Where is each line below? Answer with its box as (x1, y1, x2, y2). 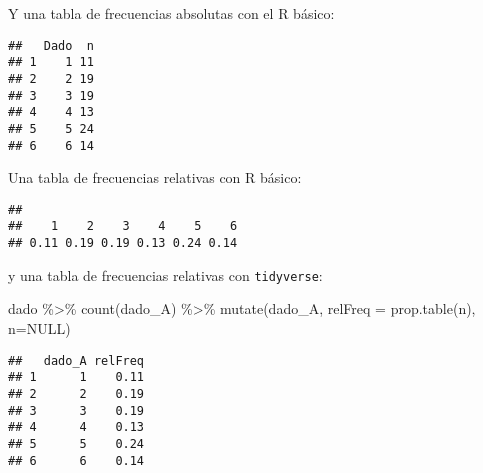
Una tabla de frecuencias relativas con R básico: (8, 167, 302, 188)
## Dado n (8, 38, 94, 53)
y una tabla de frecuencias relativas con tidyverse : (8, 264, 323, 285)
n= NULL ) (8, 318, 71, 338)
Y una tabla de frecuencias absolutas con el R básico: (8, 3, 335, 23)
